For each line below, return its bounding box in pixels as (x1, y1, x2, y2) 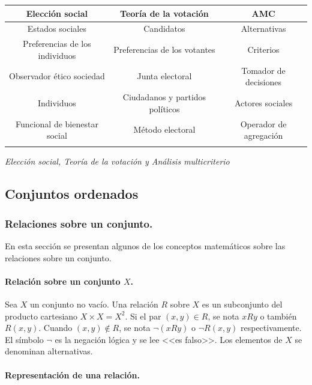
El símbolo (5, 333, 44, 345)
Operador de (240, 117, 287, 130)
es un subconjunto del (202, 298, 283, 311)
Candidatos (143, 22, 185, 35)
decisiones (245, 76, 282, 88)
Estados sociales (27, 22, 86, 35)
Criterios (247, 43, 280, 55)
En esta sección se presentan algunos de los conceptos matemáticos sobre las (5, 240, 286, 252)
